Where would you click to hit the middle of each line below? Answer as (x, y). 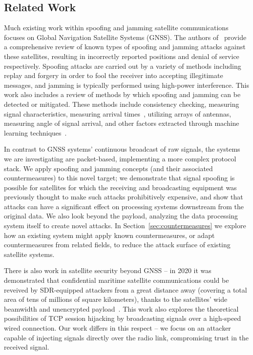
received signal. (27, 347)
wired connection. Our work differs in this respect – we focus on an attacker (117, 328)
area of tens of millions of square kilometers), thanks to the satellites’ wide (116, 299)
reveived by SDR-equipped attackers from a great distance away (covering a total (126, 289)
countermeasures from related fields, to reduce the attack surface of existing (117, 245)
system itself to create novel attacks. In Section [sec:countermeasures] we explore (125, 226)
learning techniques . (35, 132)
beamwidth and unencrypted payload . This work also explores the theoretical (121, 308)
